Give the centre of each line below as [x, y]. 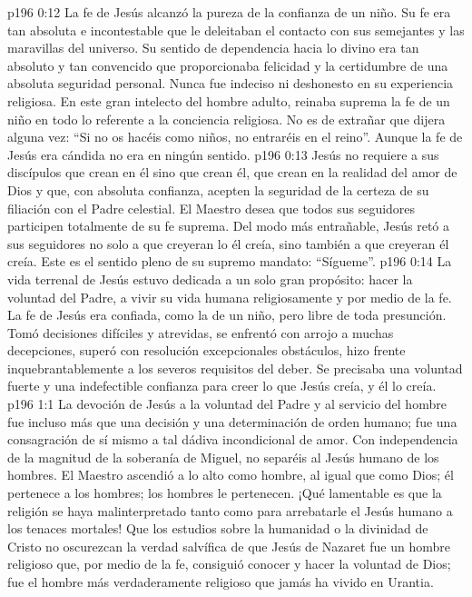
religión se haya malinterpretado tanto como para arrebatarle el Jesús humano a [230, 510]
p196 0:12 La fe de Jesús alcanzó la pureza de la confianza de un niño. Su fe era [229, 12]
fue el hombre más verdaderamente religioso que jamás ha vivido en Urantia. [221, 582]
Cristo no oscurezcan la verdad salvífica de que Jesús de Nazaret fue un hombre [229, 546]
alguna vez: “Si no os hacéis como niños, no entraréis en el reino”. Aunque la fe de [235, 137]
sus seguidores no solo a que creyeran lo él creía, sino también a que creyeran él [228, 243]
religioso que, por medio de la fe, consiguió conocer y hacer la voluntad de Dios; [229, 564]
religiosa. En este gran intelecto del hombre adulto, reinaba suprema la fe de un [229, 100]
